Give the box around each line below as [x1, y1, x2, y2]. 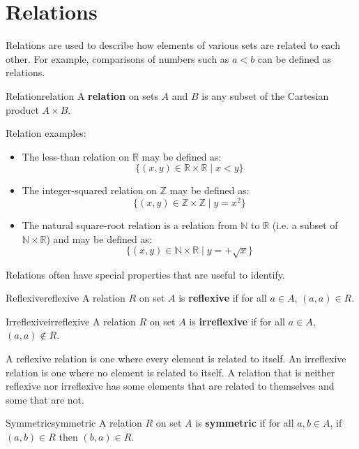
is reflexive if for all [178, 290, 267, 305]
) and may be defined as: [46, 231, 152, 246]
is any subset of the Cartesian [201, 88, 329, 103]
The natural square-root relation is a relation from [22, 217, 238, 232]
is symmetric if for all [195, 415, 294, 430]
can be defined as [257, 51, 332, 66]
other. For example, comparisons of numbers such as [6, 51, 229, 66]
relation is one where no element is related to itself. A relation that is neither [6, 365, 335, 379]
